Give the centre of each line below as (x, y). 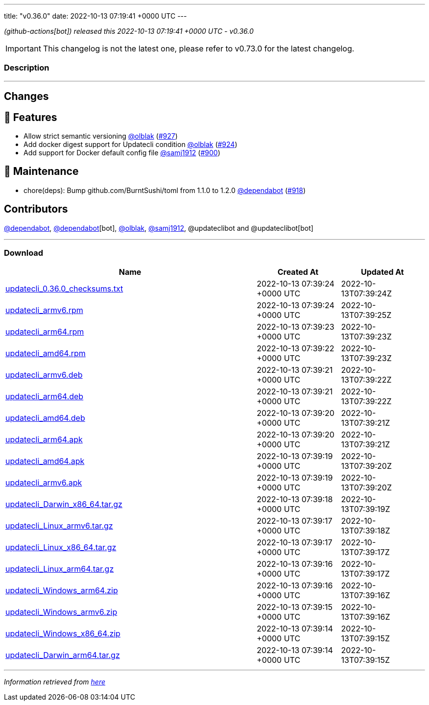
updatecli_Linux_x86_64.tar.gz (61, 547)
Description (27, 68)
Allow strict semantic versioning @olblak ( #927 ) (101, 136)
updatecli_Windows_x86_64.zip (63, 634)
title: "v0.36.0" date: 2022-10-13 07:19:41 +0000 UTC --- (95, 16)
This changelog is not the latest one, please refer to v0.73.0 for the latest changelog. (199, 49)
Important (23, 49)
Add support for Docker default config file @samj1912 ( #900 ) (122, 153)
